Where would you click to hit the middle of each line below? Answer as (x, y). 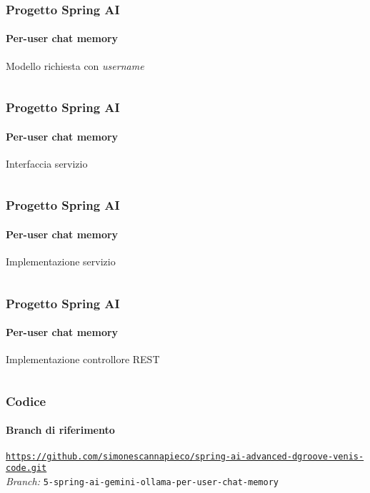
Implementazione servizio (61, 261)
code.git (26, 468)
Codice (26, 401)
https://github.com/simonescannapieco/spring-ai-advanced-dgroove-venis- (185, 456)
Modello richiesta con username (75, 65)
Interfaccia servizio (47, 163)
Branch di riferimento (60, 430)
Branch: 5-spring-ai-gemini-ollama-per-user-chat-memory (142, 481)
